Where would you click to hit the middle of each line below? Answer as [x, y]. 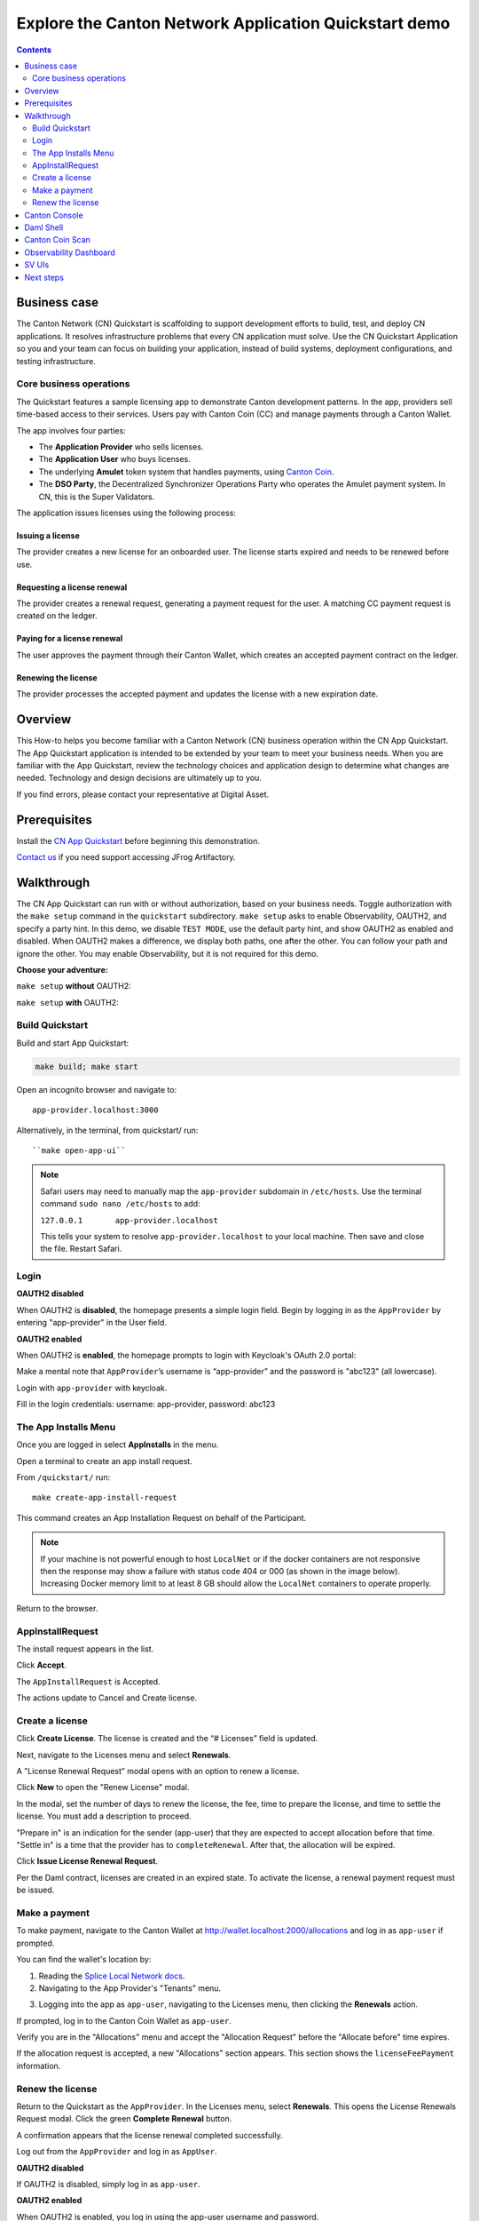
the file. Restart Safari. [81, 1249]
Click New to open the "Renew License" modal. [103, 1787]
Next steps [44, 277]
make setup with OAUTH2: [67, 1002]
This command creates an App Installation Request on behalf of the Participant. [161, 1517]
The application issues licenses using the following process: [126, 513]
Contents [34, 50]
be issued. [35, 1890]
